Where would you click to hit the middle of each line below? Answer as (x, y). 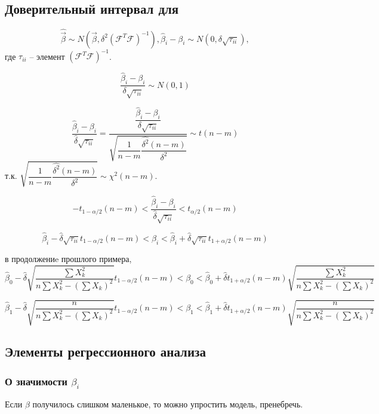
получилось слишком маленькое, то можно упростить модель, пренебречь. (168, 404)
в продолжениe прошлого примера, (68, 259)
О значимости (36, 381)
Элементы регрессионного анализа (105, 351)
